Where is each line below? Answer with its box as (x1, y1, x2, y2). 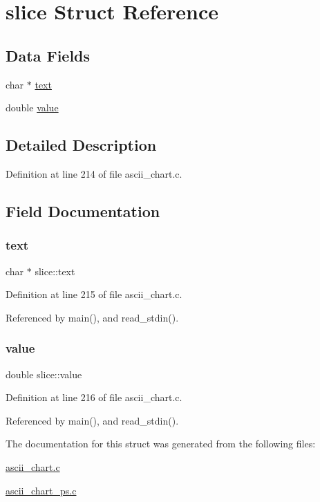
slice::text (35, 263, 75, 278)
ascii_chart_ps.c (6, 483, 77, 497)
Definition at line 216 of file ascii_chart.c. (6, 390, 182, 405)
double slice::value (6, 366, 82, 381)
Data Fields (6, 44, 91, 66)
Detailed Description (6, 134, 157, 156)
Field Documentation (6, 200, 160, 221)
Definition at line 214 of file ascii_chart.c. (6, 166, 182, 180)
